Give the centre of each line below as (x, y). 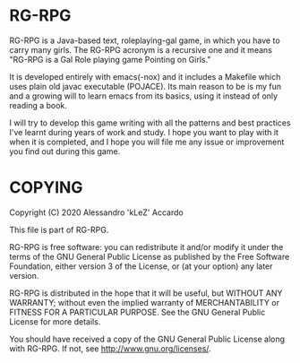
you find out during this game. (65, 151)
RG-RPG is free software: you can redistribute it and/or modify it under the (146, 246)
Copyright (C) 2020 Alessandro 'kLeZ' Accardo (96, 212)
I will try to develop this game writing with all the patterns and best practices (150, 123)
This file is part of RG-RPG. (59, 229)
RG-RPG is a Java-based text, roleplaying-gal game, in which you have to (145, 40)
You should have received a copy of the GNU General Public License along (147, 339)
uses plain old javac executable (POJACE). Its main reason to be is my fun (146, 86)
